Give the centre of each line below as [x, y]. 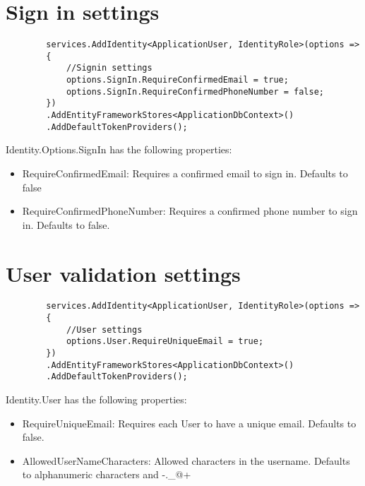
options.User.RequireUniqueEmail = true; [165, 342]
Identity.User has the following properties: [96, 399]
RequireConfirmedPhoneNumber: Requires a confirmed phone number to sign [190, 211]
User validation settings [123, 273]
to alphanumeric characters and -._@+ [107, 474]
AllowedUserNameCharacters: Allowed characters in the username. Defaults [186, 460]
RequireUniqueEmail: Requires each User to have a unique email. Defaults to [189, 423]
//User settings [104, 330]
